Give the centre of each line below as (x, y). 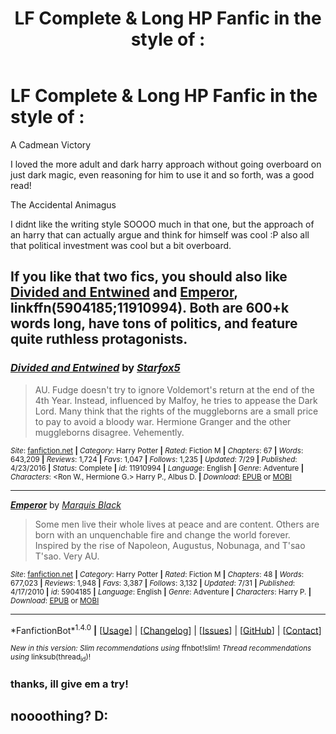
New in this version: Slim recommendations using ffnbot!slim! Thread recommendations (161, 648)
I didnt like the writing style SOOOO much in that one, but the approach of (162, 224)
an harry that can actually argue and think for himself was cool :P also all (160, 234)
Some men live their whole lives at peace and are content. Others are (177, 524)
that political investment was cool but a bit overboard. (121, 245)
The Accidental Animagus (63, 204)
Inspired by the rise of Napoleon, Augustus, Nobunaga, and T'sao (170, 545)
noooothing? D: (59, 715)
